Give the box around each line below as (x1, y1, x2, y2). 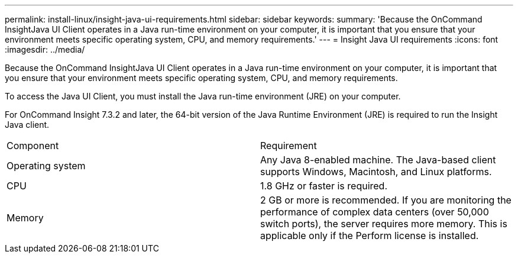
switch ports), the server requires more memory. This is (260, 218, 507, 230)
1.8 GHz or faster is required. (260, 180, 387, 192)
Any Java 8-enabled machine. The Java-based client (260, 154, 496, 166)
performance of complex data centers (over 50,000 (260, 206, 489, 218)
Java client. (5, 120, 50, 130)
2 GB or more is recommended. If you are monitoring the (260, 194, 511, 206)
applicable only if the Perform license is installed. (260, 230, 479, 241)
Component (7, 140, 59, 151)
